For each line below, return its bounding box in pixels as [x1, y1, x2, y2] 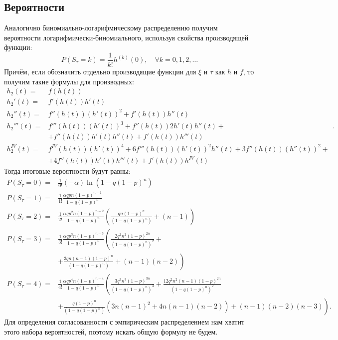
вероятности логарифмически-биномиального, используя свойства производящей [4, 32, 249, 42]
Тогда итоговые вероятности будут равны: [4, 166, 131, 176]
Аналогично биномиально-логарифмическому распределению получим [4, 22, 218, 33]
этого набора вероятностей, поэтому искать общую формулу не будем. [4, 326, 218, 337]
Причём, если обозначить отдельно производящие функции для [4, 66, 196, 77]
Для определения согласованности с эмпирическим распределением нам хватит [4, 317, 245, 327]
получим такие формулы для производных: [4, 76, 134, 86]
